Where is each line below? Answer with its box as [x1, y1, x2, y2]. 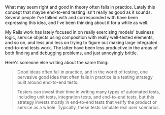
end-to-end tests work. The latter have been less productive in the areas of [5, 45, 158, 50]
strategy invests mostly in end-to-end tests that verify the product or [17, 99, 157, 105]
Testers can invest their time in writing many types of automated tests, [17, 89, 160, 94]
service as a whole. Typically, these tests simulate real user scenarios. [17, 105, 160, 110]
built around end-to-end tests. [17, 79, 79, 85]
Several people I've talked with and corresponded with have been [5, 15, 138, 20]
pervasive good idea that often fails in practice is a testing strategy [17, 74, 153, 80]
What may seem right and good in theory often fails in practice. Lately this [5, 4, 155, 10]
